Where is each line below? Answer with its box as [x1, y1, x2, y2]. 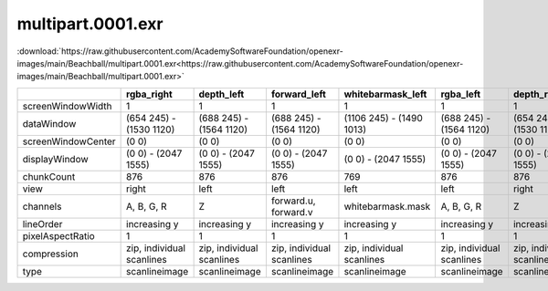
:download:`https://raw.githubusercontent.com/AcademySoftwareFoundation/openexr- [16, 46, 344, 57]
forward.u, [270, 194, 316, 207]
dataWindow [22, 117, 77, 130]
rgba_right [126, 88, 173, 100]
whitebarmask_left [343, 88, 427, 100]
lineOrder [22, 217, 63, 230]
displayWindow [22, 152, 89, 165]
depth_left [198, 88, 245, 100]
